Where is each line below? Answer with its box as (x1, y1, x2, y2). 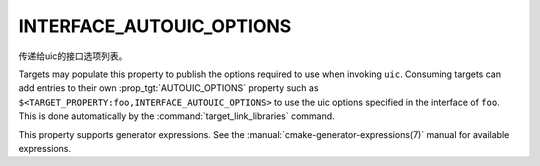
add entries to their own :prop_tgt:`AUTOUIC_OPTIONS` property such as (18, 82, 319, 94)
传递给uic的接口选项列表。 (18, 50, 128, 62)
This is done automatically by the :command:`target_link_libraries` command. (18, 110, 335, 122)
